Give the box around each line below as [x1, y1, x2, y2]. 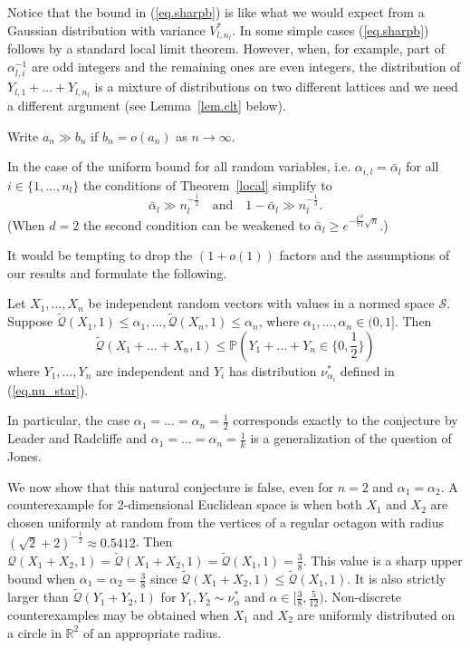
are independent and [95, 361, 210, 380]
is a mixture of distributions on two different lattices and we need [94, 77, 458, 96]
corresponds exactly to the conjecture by [233, 411, 458, 430]
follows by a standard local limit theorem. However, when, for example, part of [7, 39, 445, 58]
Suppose [7, 312, 53, 331]
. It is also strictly [347, 569, 446, 588]
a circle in [7, 623, 62, 642]
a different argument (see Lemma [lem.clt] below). [7, 96, 286, 115]
